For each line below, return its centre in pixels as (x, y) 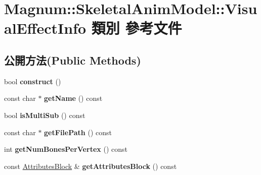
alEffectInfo (45, 28)
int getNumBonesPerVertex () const (66, 149)
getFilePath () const (78, 132)
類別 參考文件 (137, 28)
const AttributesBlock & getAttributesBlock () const (91, 166)
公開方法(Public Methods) (73, 60)
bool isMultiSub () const (45, 115)
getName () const (73, 98)
